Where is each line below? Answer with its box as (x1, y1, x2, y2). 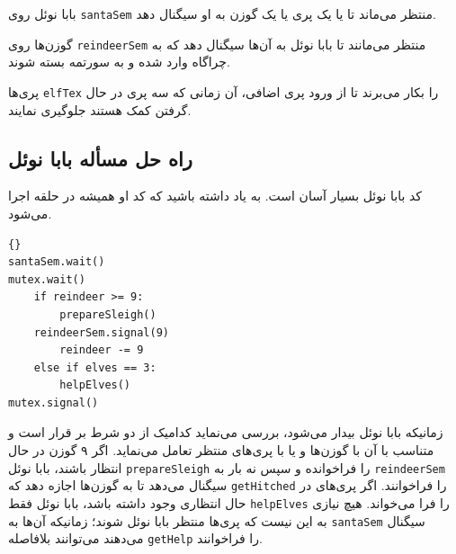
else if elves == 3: (33, 361, 156, 374)
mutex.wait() (8, 273, 85, 286)
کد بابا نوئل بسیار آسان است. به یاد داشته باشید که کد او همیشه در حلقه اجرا (8, 186, 423, 205)
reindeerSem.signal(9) (33, 326, 169, 339)
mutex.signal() (8, 396, 99, 409)
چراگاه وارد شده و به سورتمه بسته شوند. (8, 52, 230, 71)
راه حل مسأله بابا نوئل (8, 144, 193, 172)
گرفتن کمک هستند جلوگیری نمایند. (8, 100, 192, 119)
